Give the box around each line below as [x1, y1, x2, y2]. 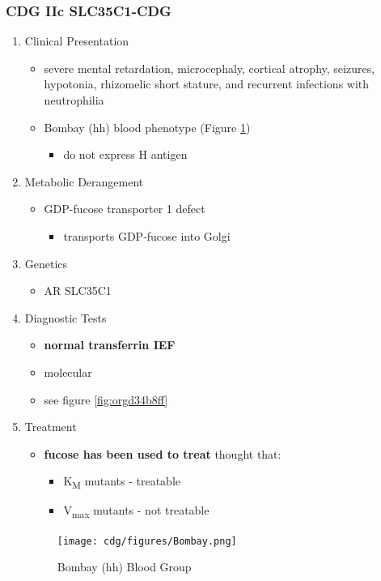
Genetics [24, 254, 68, 271]
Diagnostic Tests [24, 309, 107, 326]
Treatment [24, 418, 77, 435]
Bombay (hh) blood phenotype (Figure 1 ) [44, 118, 251, 135]
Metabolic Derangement [24, 173, 144, 190]
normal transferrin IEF [44, 336, 176, 353]
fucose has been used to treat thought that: [44, 445, 282, 462]
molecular [44, 363, 92, 380]
